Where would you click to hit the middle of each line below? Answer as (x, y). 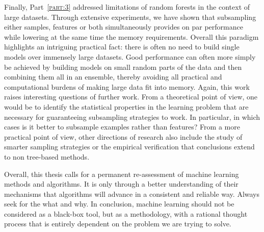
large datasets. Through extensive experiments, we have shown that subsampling (130, 17)
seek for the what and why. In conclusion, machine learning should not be (119, 204)
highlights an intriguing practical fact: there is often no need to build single (122, 47)
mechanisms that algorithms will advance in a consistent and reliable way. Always (132, 194)
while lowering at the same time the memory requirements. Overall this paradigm (131, 36)
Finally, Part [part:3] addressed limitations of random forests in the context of (127, 7)
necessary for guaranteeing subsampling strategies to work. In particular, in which (132, 117)
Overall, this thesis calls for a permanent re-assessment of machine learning (122, 174)
